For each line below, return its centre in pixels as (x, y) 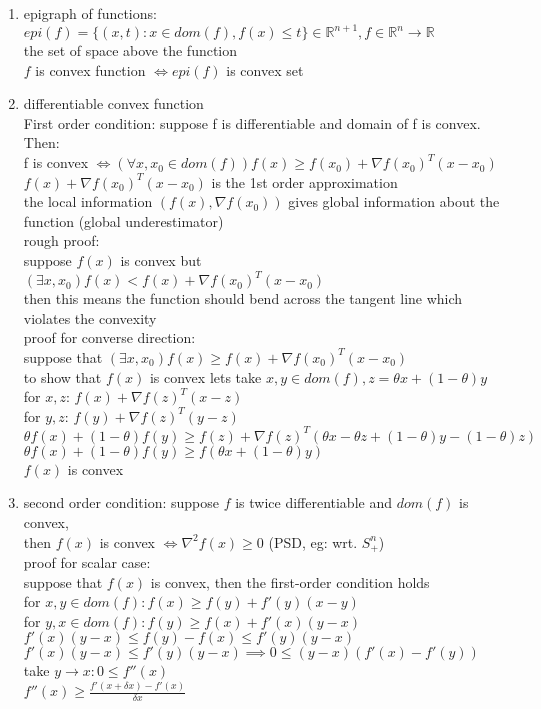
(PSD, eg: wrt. (313, 541)
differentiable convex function (113, 103)
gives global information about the (394, 201)
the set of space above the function (130, 50)
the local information (88, 201)
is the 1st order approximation (304, 181)
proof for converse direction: (109, 337)
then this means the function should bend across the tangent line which (243, 298)
